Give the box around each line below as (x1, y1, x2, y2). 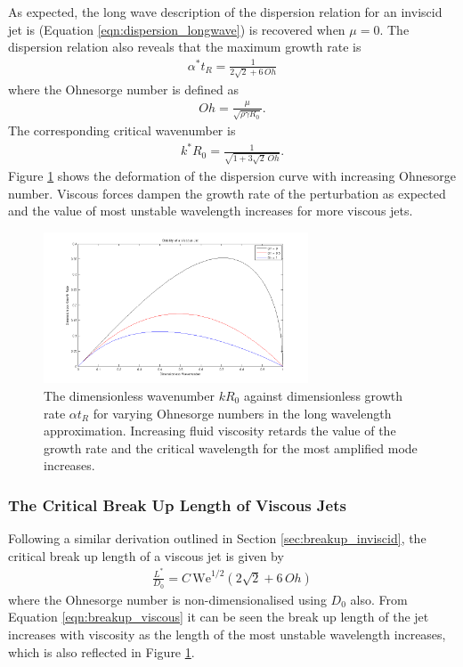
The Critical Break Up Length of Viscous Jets (8, 493, 346, 516)
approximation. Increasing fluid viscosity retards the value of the (44, 421, 396, 440)
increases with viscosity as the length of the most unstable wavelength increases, (8, 624, 446, 643)
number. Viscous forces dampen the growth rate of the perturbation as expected (8, 183, 446, 202)
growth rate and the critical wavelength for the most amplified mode (44, 438, 418, 457)
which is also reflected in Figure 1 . (8, 642, 195, 661)
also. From (350, 590, 408, 608)
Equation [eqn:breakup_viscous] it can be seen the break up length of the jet (8, 607, 429, 626)
